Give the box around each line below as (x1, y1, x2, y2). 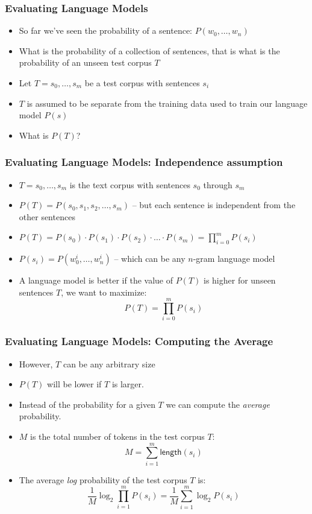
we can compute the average (166, 398, 270, 410)
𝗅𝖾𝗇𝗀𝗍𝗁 (160, 448, 182, 457)
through (203, 178, 232, 191)
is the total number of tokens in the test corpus (30, 430, 205, 443)
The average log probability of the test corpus (19, 473, 187, 486)
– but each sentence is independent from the (132, 198, 296, 211)
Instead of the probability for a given (19, 398, 155, 410)
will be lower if (47, 378, 102, 390)
